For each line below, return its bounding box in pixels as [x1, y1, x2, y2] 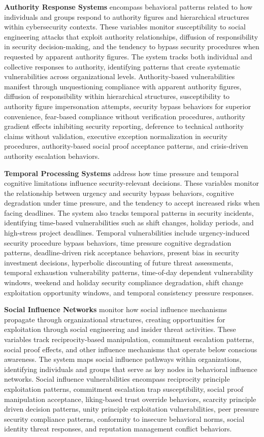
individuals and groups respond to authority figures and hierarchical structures [4, 11, 249, 22]
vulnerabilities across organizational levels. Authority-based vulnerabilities [4, 71, 235, 82]
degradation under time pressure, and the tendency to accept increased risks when [4, 197, 260, 208]
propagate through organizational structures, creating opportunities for [4, 314, 225, 324]
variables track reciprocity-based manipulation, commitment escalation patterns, [4, 334, 254, 344]
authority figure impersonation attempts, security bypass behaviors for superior [4, 100, 251, 111]
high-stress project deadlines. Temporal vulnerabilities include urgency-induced [4, 227, 250, 238]
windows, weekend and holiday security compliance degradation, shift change [4, 277, 243, 288]
